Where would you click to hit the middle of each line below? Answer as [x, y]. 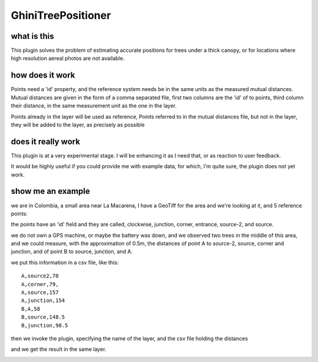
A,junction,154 [43, 301]
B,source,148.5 [43, 317]
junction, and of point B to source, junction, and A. [72, 252]
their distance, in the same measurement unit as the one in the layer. [94, 106]
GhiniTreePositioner [61, 15]
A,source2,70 [40, 276]
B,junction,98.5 [45, 325]
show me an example [51, 191]
